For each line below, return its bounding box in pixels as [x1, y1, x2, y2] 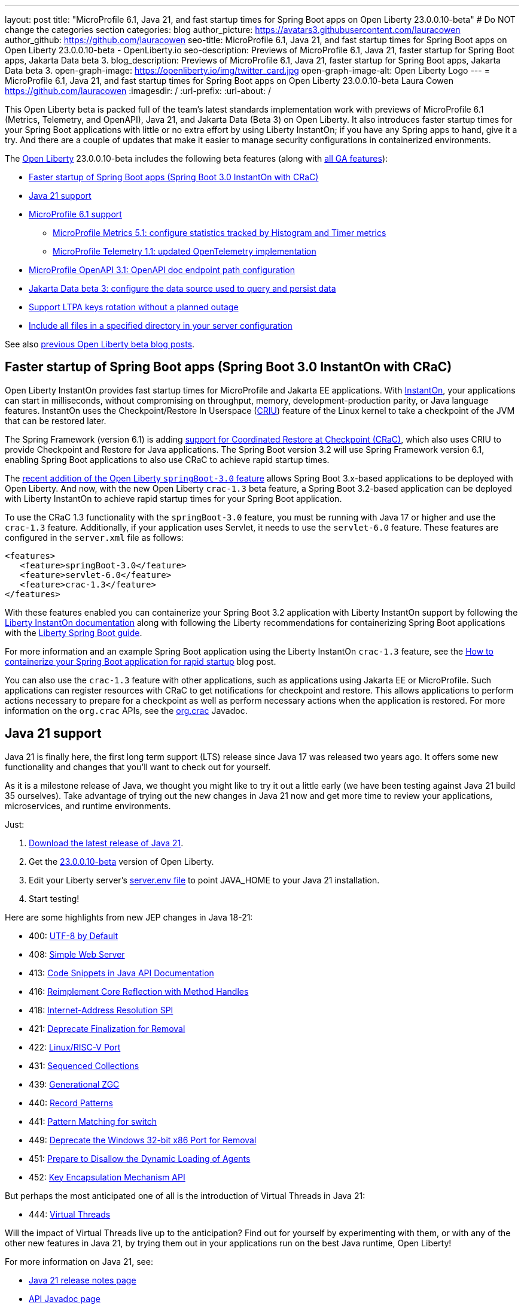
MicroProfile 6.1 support [29, 209, 122, 219]
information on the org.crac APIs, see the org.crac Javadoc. [5, 705, 248, 716]
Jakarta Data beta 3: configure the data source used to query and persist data [29, 283, 336, 293]
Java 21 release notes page [29, 1274, 136, 1285]
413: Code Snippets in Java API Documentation [29, 967, 214, 978]
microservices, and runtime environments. [5, 800, 171, 811]
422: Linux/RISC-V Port [29, 1041, 121, 1052]
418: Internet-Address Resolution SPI [29, 1004, 173, 1015]
